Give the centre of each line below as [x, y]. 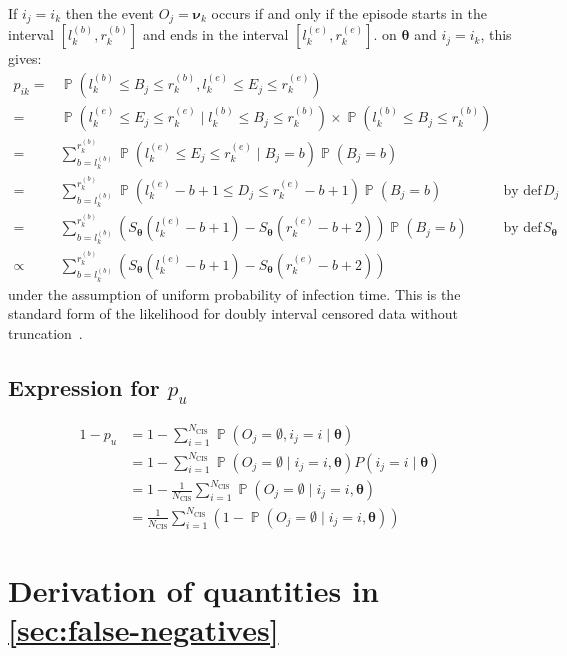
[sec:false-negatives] [143, 629]
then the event [109, 13]
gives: [25, 58]
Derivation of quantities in [193, 590]
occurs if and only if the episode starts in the [349, 13]
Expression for [84, 386]
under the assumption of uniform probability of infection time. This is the [234, 293]
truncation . [45, 332]
